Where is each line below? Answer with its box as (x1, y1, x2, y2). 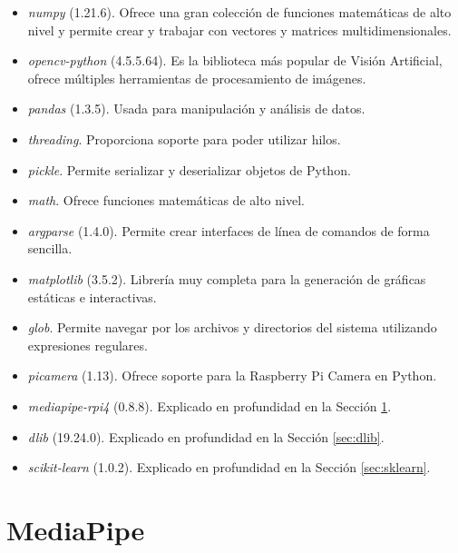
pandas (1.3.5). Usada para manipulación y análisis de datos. (27, 99, 365, 118)
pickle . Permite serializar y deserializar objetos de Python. (27, 160, 351, 179)
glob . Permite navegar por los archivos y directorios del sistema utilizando (27, 318, 437, 337)
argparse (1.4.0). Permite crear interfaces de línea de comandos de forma (27, 221, 430, 240)
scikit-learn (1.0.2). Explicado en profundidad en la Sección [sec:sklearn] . (27, 458, 431, 477)
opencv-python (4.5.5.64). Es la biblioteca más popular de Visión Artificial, (27, 51, 443, 70)
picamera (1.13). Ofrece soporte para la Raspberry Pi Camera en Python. (27, 366, 437, 385)
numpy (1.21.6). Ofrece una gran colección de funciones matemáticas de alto (27, 3, 452, 21)
